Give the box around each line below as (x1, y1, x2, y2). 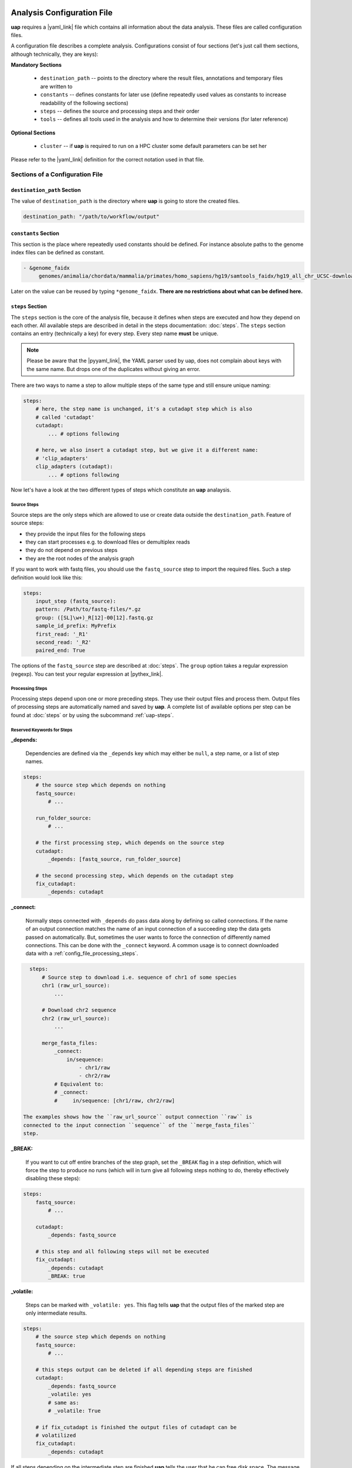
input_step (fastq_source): (35, 598, 117, 604)
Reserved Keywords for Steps (11, 727, 73, 733)
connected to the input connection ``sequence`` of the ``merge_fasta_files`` (23, 1122, 255, 1129)
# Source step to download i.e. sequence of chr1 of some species (42, 974, 237, 981)
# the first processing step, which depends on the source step (35, 840, 225, 846)
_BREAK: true (48, 1273, 86, 1280)
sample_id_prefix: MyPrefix (35, 622, 117, 629)
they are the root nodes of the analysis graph (25, 555, 135, 562)
